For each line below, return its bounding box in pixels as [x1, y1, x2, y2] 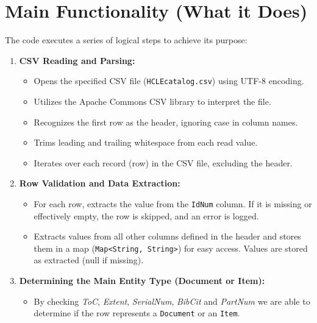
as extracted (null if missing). [34, 254, 144, 266]
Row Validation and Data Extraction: [19, 177, 180, 190]
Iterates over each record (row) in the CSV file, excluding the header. [34, 156, 293, 169]
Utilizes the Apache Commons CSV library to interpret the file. [34, 94, 271, 107]
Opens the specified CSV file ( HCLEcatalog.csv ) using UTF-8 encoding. [34, 74, 304, 87]
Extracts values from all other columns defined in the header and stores [34, 230, 301, 243]
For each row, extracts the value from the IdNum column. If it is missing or [34, 197, 312, 210]
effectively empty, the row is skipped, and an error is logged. [34, 209, 259, 222]
